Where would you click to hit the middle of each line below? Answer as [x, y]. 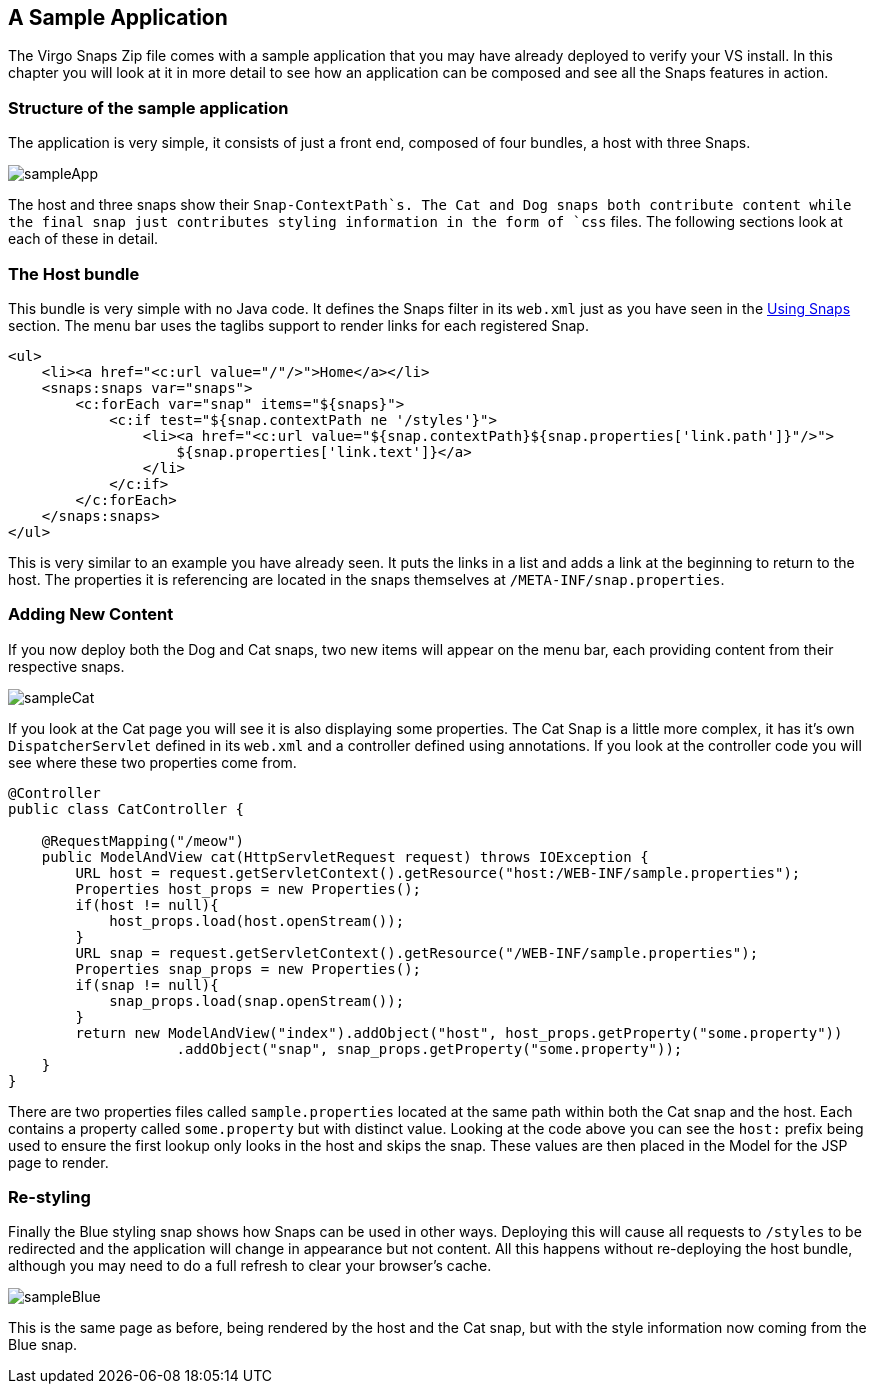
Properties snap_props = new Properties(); [248, 968]
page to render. [58, 1162]
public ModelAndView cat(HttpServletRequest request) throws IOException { [345, 856]
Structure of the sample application [148, 107]
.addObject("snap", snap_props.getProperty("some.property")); [429, 1048]
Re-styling [49, 1197]
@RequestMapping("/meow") [143, 840]
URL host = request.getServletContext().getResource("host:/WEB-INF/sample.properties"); [438, 872]
